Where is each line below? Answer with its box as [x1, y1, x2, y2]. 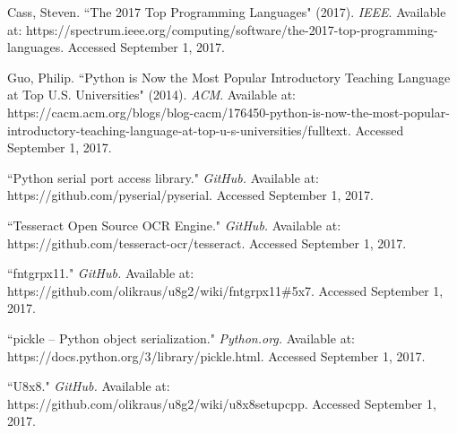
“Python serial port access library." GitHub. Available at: [7, 168, 319, 186]
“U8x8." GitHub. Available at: [7, 377, 170, 395]
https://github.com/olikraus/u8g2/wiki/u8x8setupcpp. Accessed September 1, [7, 394, 436, 412]
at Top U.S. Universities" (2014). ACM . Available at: [7, 85, 297, 104]
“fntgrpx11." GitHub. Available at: [7, 264, 194, 282]
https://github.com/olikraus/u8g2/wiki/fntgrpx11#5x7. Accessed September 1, [7, 281, 444, 299]
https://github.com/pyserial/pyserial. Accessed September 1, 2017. [7, 186, 374, 204]
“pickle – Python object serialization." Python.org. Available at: [7, 328, 355, 347]
